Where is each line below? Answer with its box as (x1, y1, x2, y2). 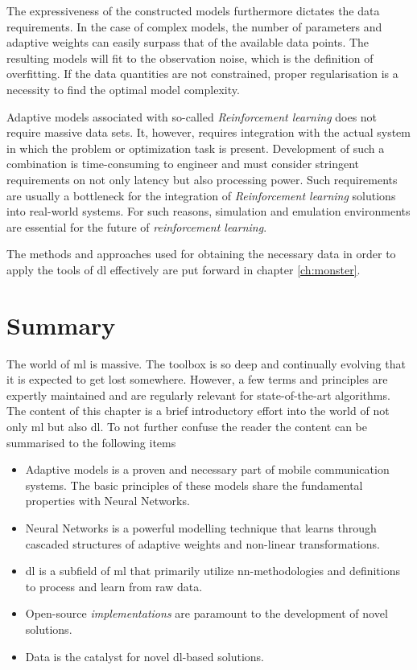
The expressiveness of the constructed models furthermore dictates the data (6, 2, 380, 18)
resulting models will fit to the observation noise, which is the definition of (6, 49, 374, 66)
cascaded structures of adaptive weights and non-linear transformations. (25, 535, 380, 552)
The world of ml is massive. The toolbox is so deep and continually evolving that (6, 355, 406, 372)
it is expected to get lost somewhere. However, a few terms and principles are (6, 371, 388, 388)
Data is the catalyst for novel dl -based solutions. (25, 647, 264, 664)
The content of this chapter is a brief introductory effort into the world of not (6, 402, 390, 419)
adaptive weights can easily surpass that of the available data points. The (6, 34, 370, 51)
